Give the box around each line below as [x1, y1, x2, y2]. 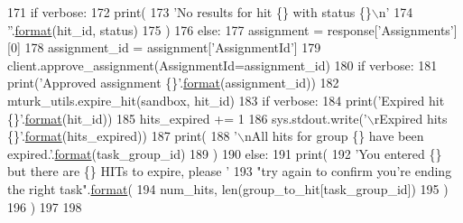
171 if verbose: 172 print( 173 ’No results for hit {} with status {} [7, 3, 372, 21]
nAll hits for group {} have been [244, 126, 424, 145]
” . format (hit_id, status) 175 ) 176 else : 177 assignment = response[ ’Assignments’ [7, 20, 454, 39]
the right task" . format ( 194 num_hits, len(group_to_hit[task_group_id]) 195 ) [7, 179, 449, 198]
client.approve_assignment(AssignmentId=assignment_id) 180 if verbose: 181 [7, 55, 438, 74]
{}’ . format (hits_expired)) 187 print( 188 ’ [7, 126, 237, 145]
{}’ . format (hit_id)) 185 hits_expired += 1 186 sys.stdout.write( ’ [7, 108, 367, 127]
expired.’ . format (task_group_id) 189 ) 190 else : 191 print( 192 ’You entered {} [7, 144, 442, 163]
